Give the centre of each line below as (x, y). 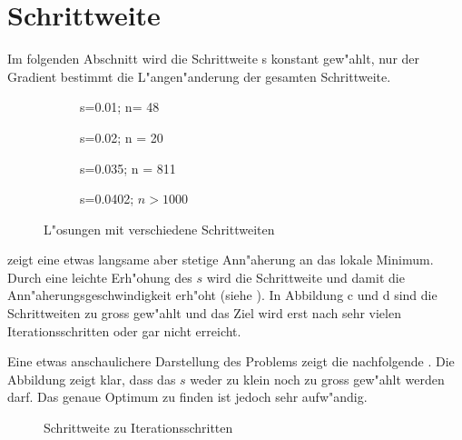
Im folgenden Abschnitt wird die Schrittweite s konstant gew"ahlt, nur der (214, 59)
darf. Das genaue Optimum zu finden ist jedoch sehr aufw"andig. (187, 397)
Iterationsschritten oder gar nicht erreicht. (124, 330)
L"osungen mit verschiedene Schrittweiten (159, 229)
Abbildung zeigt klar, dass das (92, 379)
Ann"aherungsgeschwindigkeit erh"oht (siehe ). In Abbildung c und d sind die (222, 295)
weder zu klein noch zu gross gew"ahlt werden (317, 379)
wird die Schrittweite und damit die (305, 277)
